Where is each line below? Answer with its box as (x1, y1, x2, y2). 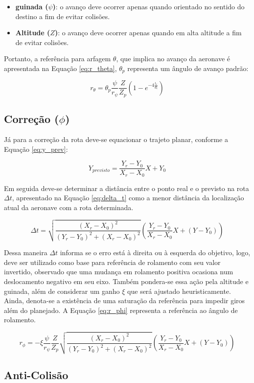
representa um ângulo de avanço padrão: (127, 63, 249, 73)
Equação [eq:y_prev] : (4, 144, 68, 154)
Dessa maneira (4, 247, 47, 258)
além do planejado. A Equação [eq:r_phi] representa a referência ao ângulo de (4, 305, 238, 315)
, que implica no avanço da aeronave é (116, 53, 230, 64)
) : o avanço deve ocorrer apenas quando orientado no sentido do (52, 1, 245, 11)
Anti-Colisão (4, 367, 69, 382)
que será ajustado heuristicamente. (127, 286, 231, 296)
